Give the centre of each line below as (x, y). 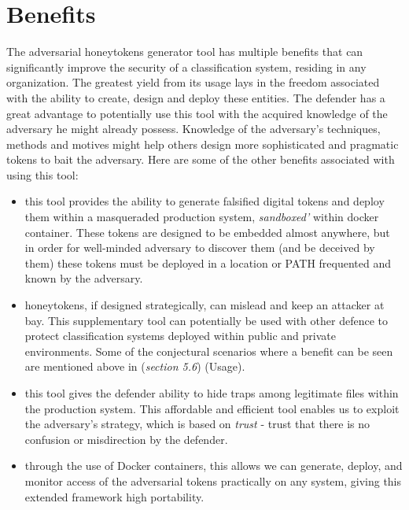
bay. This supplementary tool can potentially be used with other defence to (206, 320)
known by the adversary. (84, 278)
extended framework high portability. (114, 496)
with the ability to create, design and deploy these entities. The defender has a (196, 97)
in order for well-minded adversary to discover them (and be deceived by (200, 248)
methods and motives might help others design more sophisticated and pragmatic (203, 144)
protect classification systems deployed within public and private (180, 336)
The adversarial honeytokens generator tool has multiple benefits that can (185, 52)
